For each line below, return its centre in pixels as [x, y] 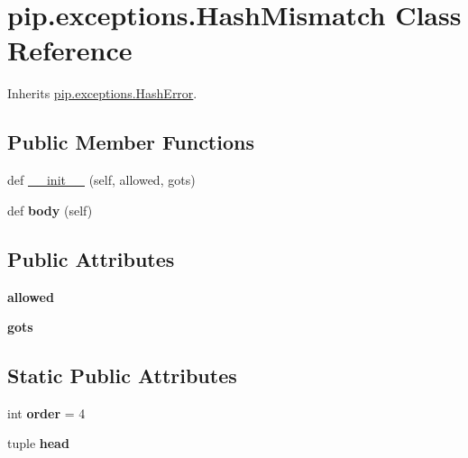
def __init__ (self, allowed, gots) [101, 180]
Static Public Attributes [122, 376]
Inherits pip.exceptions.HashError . [102, 93]
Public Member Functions [131, 142]
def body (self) [50, 210]
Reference [70, 50]
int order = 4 [46, 412]
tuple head [38, 443]
